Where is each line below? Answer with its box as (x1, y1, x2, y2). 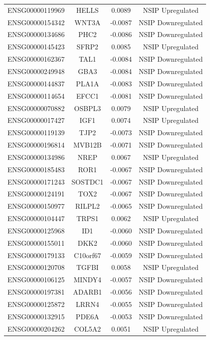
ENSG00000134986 (7, 151, 65, 162)
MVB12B (73, 140, 102, 150)
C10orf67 (74, 250, 101, 260)
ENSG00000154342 (7, 17, 65, 27)
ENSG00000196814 (7, 140, 65, 150)
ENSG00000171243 (7, 176, 65, 187)
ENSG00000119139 (7, 127, 65, 138)
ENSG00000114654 (7, 90, 65, 101)
